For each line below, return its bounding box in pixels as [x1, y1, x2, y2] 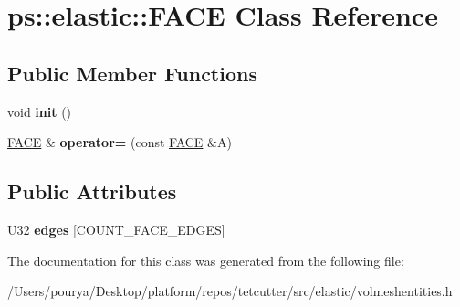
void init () [7, 101, 72, 121]
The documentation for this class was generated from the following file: [7, 250, 404, 270]
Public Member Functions [7, 58, 257, 87]
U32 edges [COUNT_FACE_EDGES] [7, 219, 225, 238]
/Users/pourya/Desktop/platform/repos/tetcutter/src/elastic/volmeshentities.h [7, 281, 453, 301]
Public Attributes [7, 177, 177, 206]
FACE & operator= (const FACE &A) [7, 132, 232, 152]
